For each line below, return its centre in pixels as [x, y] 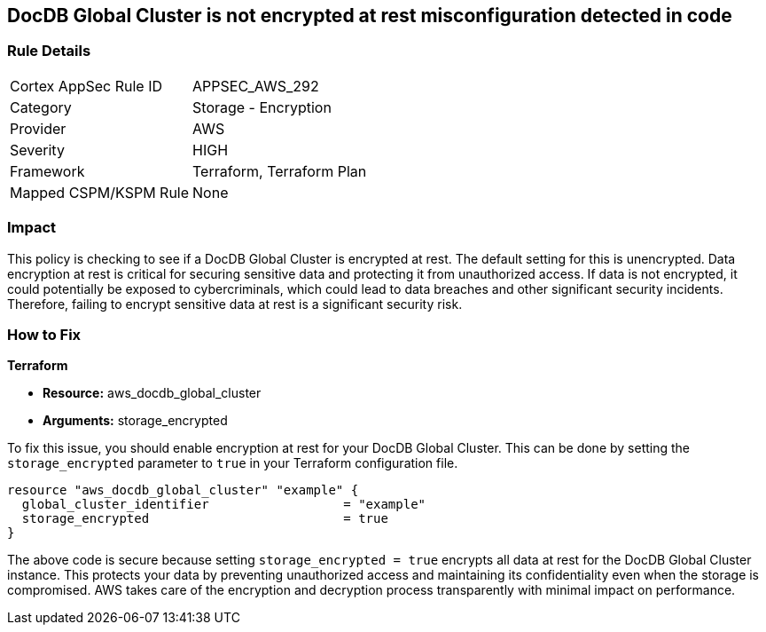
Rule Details [49, 51]
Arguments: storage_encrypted [135, 421]
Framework [47, 171]
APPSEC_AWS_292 [256, 86]
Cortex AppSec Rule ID [86, 86]
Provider [38, 128]
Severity [37, 150]
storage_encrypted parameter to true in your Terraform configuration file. [233, 463]
